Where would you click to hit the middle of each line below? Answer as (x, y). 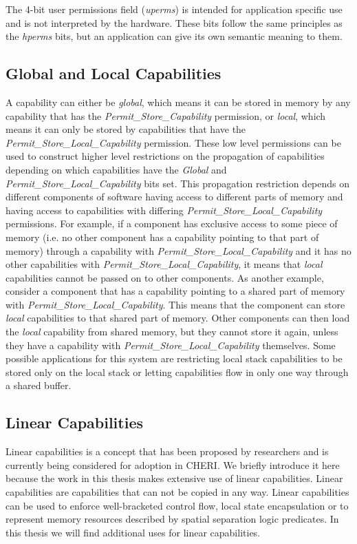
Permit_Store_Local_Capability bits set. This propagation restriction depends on (178, 183)
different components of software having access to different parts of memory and (174, 197)
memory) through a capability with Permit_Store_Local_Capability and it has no (178, 250)
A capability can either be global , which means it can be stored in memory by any (178, 102)
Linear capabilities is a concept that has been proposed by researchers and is (167, 451)
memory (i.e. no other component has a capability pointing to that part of (162, 237)
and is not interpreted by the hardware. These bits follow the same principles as (174, 22)
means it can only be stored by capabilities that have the (126, 129)
